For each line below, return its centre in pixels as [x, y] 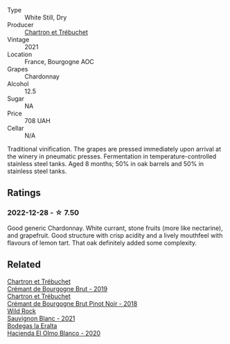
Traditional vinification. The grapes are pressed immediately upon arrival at [114, 149]
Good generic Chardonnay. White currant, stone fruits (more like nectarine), [115, 228]
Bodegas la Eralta [32, 325]
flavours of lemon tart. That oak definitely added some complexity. [102, 243]
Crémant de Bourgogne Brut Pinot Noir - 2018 [72, 303]
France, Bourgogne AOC [60, 62]
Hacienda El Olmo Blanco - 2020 [54, 333]
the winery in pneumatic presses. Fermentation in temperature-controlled [112, 156]
